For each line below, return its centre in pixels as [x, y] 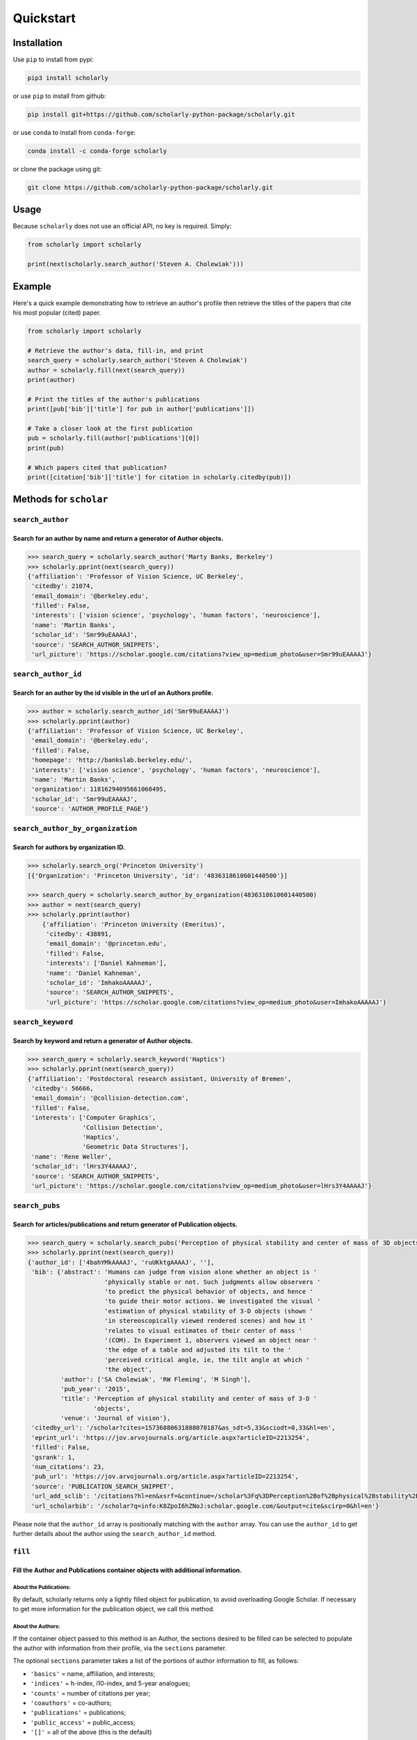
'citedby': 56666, [63, 1088]
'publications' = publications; [78, 1713]
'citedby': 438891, [79, 934]
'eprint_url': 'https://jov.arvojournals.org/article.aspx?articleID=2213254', [171, 1438]
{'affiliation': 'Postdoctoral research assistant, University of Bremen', [160, 1078]
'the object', [129, 1370]
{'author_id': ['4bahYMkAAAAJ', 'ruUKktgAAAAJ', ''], [121, 1262]
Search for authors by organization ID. [69, 847]
